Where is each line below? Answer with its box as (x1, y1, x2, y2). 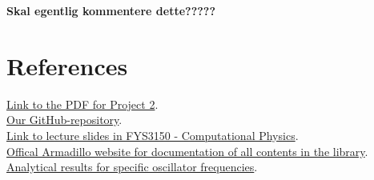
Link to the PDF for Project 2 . (6, 95, 159, 112)
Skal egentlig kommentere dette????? (6, 2, 216, 18)
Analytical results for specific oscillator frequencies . (6, 158, 258, 175)
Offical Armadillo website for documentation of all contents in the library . (6, 142, 368, 159)
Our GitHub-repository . (6, 111, 123, 128)
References (6, 49, 128, 82)
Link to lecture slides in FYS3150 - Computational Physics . (6, 126, 299, 143)
